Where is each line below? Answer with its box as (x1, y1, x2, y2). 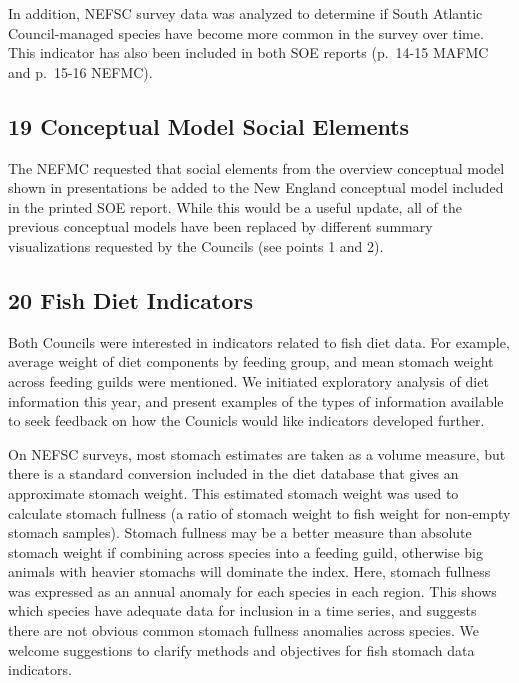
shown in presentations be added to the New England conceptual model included (8, 177, 504, 198)
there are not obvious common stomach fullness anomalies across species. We (8, 620, 479, 641)
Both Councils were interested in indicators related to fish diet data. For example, (8, 331, 510, 352)
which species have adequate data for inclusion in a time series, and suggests (8, 600, 477, 621)
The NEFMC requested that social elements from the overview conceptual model (8, 157, 505, 178)
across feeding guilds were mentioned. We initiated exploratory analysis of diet (8, 370, 489, 391)
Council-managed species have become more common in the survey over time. (8, 22, 484, 43)
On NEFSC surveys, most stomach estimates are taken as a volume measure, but (8, 443, 506, 464)
